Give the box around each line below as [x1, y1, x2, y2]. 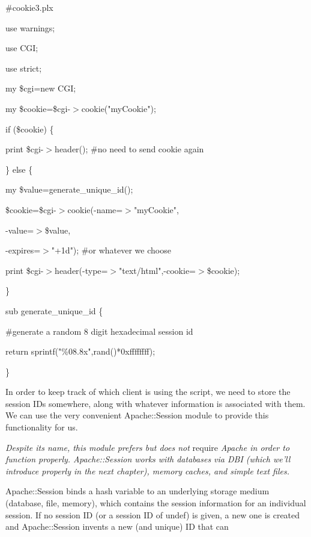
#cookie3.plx [5, 1, 53, 13]
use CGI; [5, 42, 38, 54]
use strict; [5, 61, 42, 74]
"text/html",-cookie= [119, 264, 196, 276]
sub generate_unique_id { [5, 304, 103, 317]
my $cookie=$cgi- [5, 102, 71, 114]
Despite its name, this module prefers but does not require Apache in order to [5, 441, 290, 453]
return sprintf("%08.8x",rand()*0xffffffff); [5, 345, 155, 358]
